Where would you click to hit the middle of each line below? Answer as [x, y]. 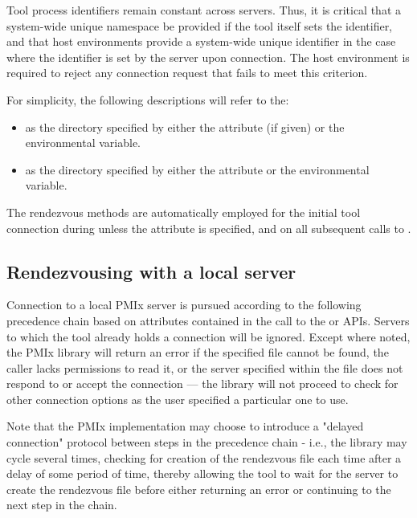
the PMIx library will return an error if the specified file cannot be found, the [198, 352]
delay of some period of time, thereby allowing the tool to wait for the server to [202, 473]
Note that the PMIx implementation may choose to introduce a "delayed [185, 426]
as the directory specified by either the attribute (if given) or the [185, 126]
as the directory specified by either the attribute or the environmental [197, 169]
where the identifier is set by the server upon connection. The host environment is [208, 57]
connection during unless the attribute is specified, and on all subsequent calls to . [209, 228]
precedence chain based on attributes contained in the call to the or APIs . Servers [208, 320]
